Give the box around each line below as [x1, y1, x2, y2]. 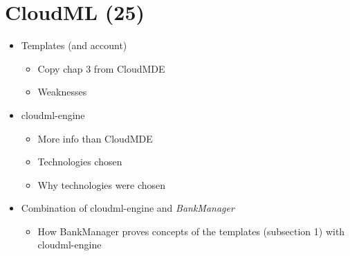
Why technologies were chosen [37, 177, 166, 192]
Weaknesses [37, 84, 87, 99]
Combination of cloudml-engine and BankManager [21, 201, 234, 215]
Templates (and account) [21, 38, 127, 53]
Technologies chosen [37, 154, 122, 169]
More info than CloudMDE [37, 131, 153, 145]
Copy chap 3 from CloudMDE [37, 61, 165, 75]
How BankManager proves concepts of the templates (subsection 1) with [37, 223, 345, 238]
